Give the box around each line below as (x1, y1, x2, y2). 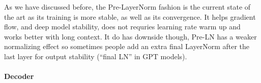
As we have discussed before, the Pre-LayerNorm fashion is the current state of (4, 2, 251, 12)
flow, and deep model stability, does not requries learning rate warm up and (4, 21, 241, 32)
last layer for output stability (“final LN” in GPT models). (4, 51, 187, 61)
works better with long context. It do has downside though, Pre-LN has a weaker (4, 31, 257, 41)
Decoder (4, 71, 34, 81)
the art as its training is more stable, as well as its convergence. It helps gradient (4, 11, 256, 22)
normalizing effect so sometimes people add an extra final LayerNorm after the (4, 41, 250, 52)
